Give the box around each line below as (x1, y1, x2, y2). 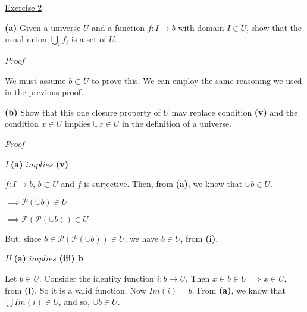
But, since (5, 232, 42, 244)
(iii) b (59, 252, 83, 264)
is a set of (71, 33, 106, 45)
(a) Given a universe (5, 21, 81, 33)
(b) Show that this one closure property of (5, 105, 161, 118)
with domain (178, 21, 224, 33)
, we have (124, 232, 159, 244)
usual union (5, 33, 47, 45)
